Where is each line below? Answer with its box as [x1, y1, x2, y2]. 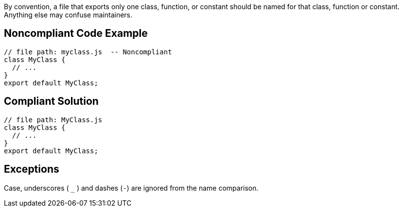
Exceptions [4, 163, 59, 176]
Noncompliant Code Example [4, 27, 148, 40]
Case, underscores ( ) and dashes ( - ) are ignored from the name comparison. [4, 183, 259, 192]
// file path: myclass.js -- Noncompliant [4, 48, 172, 56]
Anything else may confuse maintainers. [4, 11, 133, 19]
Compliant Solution [4, 95, 99, 108]
